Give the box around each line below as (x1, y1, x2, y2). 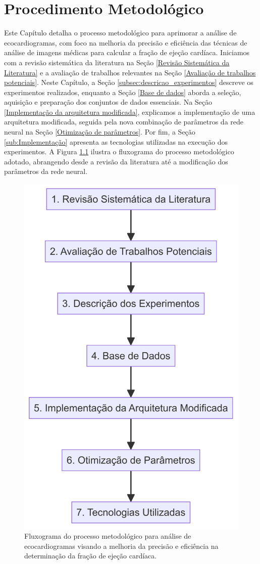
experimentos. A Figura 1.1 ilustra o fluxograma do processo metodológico (4, 146, 234, 157)
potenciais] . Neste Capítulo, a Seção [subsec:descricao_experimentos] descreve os (4, 77, 253, 88)
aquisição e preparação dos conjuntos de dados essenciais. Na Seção (4, 97, 213, 107)
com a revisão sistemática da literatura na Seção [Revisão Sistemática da (4, 57, 230, 67)
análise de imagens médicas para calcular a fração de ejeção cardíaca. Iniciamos (4, 47, 250, 58)
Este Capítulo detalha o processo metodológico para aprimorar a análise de (4, 27, 237, 38)
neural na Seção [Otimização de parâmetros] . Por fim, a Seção (4, 126, 195, 137)
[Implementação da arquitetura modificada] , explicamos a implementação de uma (4, 106, 255, 117)
